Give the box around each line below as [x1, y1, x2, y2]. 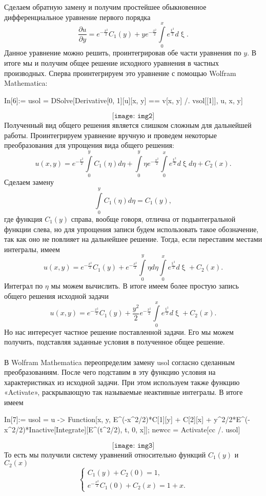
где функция [4, 213, 43, 224]
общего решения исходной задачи [4, 291, 109, 301]
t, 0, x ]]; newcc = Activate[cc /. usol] [125, 424, 240, 435]
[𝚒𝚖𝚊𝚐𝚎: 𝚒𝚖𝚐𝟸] [112, 112, 155, 120]
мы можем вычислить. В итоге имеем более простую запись [51, 280, 239, 291]
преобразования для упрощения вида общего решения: [4, 140, 174, 150]
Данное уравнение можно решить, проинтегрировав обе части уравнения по [4, 47, 241, 58]
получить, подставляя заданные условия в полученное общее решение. [4, 336, 225, 347]
